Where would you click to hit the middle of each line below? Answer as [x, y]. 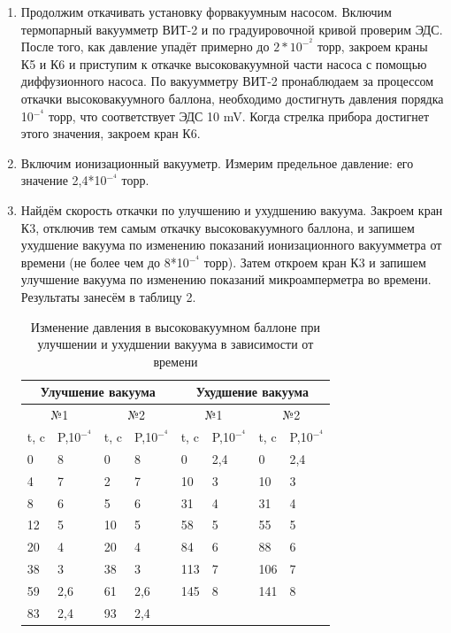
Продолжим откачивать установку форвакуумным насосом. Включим [206, 12]
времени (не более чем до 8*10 [105, 262]
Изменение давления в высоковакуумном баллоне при [176, 326]
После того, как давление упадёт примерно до [145, 46]
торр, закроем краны [372, 46]
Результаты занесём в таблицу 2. [108, 296]
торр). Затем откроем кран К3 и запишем [315, 262]
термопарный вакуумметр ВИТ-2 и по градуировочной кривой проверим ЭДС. [232, 29]
